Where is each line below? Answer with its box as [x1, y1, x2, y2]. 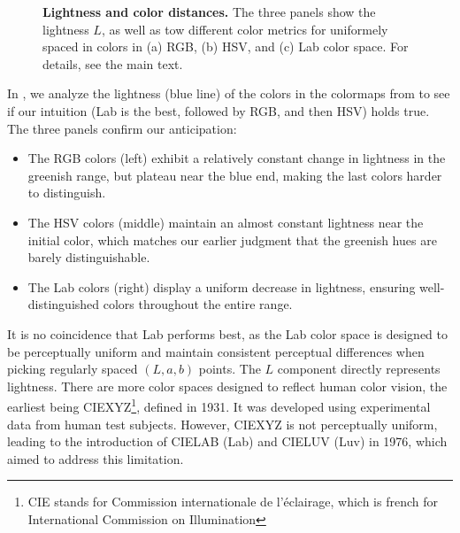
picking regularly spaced [7, 359, 138, 378]
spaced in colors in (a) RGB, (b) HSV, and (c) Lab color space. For [42, 37, 409, 56]
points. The [198, 359, 261, 378]
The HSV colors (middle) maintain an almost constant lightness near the [27, 212, 424, 231]
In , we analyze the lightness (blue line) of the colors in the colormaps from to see [7, 84, 450, 103]
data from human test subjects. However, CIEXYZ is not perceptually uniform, [7, 414, 438, 433]
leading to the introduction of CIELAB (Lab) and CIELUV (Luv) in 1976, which [7, 432, 448, 451]
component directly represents [277, 359, 441, 378]
